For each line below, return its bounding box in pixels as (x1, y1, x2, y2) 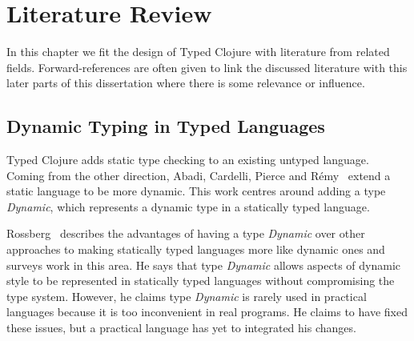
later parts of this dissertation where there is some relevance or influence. (6, 74, 365, 91)
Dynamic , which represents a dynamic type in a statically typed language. (6, 198, 370, 215)
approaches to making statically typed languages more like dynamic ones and (6, 241, 385, 258)
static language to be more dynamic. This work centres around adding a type (6, 183, 386, 199)
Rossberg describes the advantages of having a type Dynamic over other (6, 225, 365, 242)
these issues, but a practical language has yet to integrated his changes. (6, 319, 356, 336)
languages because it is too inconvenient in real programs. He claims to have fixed (6, 303, 408, 320)
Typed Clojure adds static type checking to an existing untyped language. (6, 151, 369, 168)
